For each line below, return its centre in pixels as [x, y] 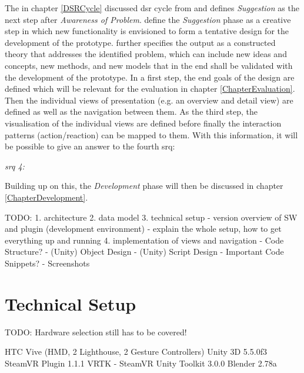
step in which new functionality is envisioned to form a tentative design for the [147, 31]
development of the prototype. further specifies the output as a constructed [140, 42]
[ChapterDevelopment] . [46, 197]
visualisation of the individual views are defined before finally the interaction [143, 123]
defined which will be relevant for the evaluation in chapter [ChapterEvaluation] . [150, 89]
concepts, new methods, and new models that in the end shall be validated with [149, 65]
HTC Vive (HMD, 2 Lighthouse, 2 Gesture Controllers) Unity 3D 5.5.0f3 [136, 352]
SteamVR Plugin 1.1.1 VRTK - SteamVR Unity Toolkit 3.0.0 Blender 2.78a [141, 363]
